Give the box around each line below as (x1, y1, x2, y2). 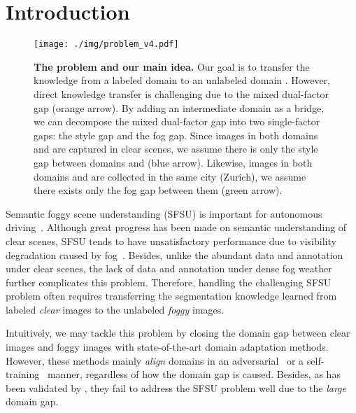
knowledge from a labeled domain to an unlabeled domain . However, (34, 73, 330, 87)
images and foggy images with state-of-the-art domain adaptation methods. (6, 339, 329, 354)
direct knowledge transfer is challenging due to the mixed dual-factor (34, 86, 329, 101)
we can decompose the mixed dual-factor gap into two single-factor (34, 114, 320, 129)
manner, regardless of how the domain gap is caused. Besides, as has (47, 367, 341, 381)
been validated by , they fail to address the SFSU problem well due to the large (6, 380, 346, 395)
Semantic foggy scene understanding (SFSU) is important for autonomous (6, 206, 322, 220)
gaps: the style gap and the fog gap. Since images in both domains (34, 127, 318, 142)
